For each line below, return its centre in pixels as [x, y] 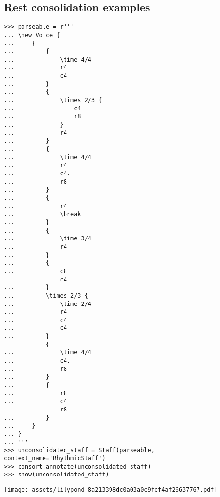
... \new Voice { [32, 35]
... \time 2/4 [48, 304]
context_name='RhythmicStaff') [55, 458]
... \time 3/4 [48, 239]
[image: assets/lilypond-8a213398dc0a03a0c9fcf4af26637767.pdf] [111, 489]
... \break [43, 214]
